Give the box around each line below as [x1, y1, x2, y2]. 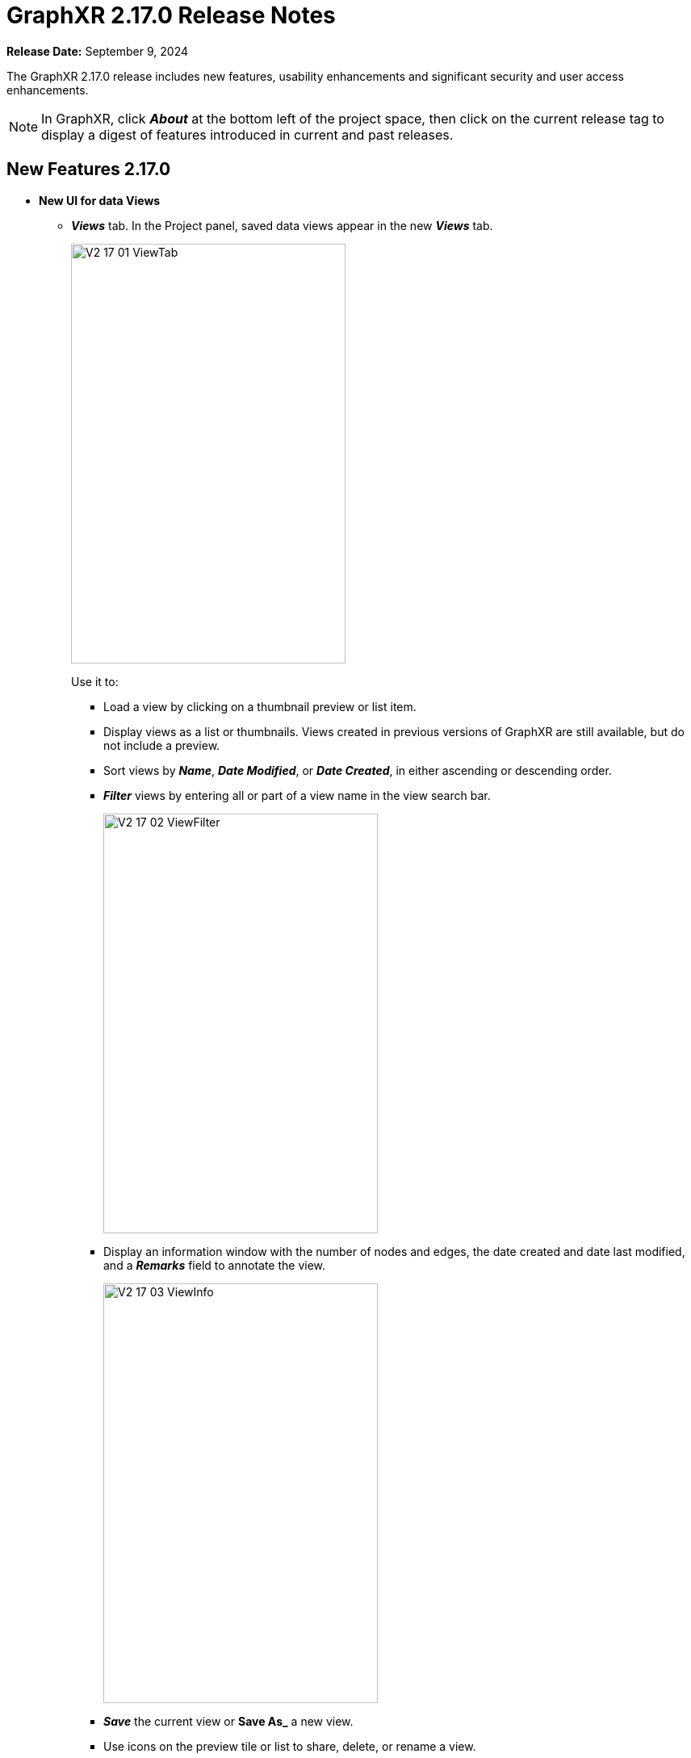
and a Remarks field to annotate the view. [103, 1258, 326, 1272]
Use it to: [71, 674, 119, 689]
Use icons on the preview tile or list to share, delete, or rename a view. [103, 1739, 476, 1753]
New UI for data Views [39, 193, 161, 207]
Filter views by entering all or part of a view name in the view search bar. [103, 788, 491, 802]
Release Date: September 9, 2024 [6, 44, 189, 58]
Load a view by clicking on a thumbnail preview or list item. [103, 699, 417, 714]
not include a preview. [103, 738, 220, 752]
